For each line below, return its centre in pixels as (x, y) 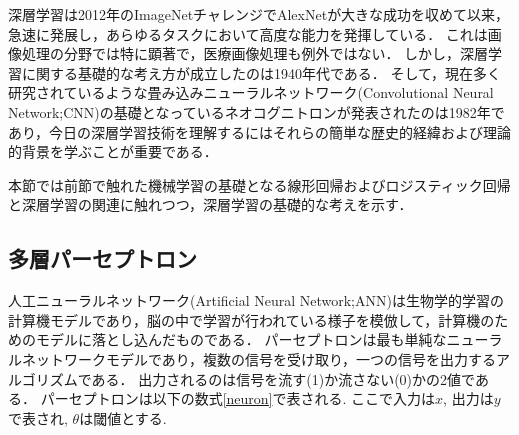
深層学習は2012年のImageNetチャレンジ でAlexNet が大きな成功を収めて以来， (259, 14)
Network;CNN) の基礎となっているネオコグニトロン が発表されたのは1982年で (256, 111)
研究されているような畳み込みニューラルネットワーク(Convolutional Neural (251, 92)
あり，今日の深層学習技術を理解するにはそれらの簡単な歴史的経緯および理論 (260, 131)
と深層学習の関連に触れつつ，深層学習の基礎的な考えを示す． (210, 204)
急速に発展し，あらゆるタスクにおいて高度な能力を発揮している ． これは (248, 33)
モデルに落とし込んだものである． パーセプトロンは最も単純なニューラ (269, 339)
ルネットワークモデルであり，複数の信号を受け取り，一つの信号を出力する (252, 358)
